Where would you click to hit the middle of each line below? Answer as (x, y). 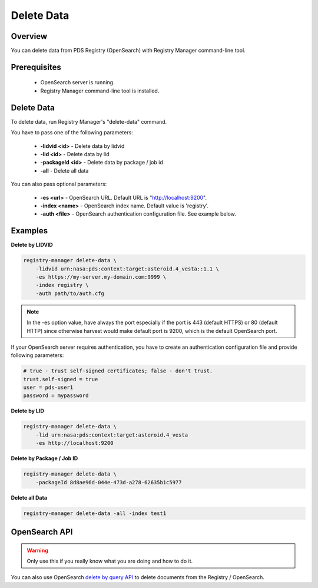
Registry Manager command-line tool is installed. (100, 91)
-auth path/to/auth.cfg (70, 293)
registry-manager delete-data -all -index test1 (95, 513)
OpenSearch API (42, 532)
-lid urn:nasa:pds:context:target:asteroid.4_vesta (112, 435)
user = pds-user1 (48, 388)
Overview (29, 36)
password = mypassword (56, 396)
